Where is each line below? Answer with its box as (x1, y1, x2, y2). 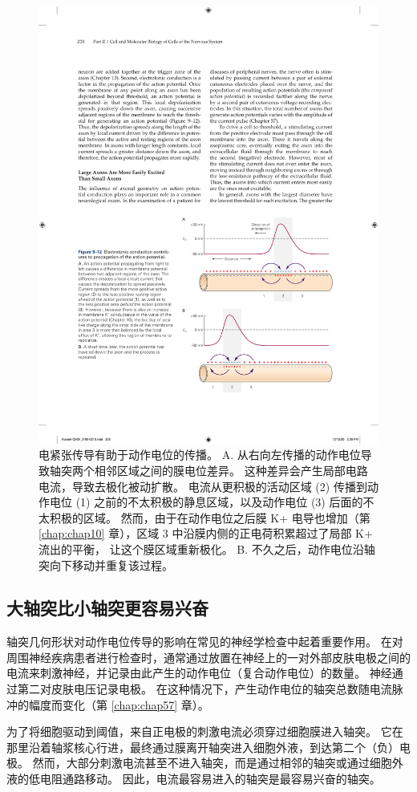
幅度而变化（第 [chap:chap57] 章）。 (28, 696, 209, 713)
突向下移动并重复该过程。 (38, 556, 173, 573)
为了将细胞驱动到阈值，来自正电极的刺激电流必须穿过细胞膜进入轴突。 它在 (6, 723, 403, 740)
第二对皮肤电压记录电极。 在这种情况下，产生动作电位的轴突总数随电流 (17, 680, 392, 697)
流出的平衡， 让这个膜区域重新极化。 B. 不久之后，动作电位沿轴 (38, 540, 375, 557)
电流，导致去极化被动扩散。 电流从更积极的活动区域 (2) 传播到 (38, 477, 367, 494)
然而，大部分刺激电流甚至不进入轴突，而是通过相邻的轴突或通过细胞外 (32, 754, 403, 771)
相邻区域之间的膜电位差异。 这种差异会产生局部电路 (94, 461, 368, 478)
